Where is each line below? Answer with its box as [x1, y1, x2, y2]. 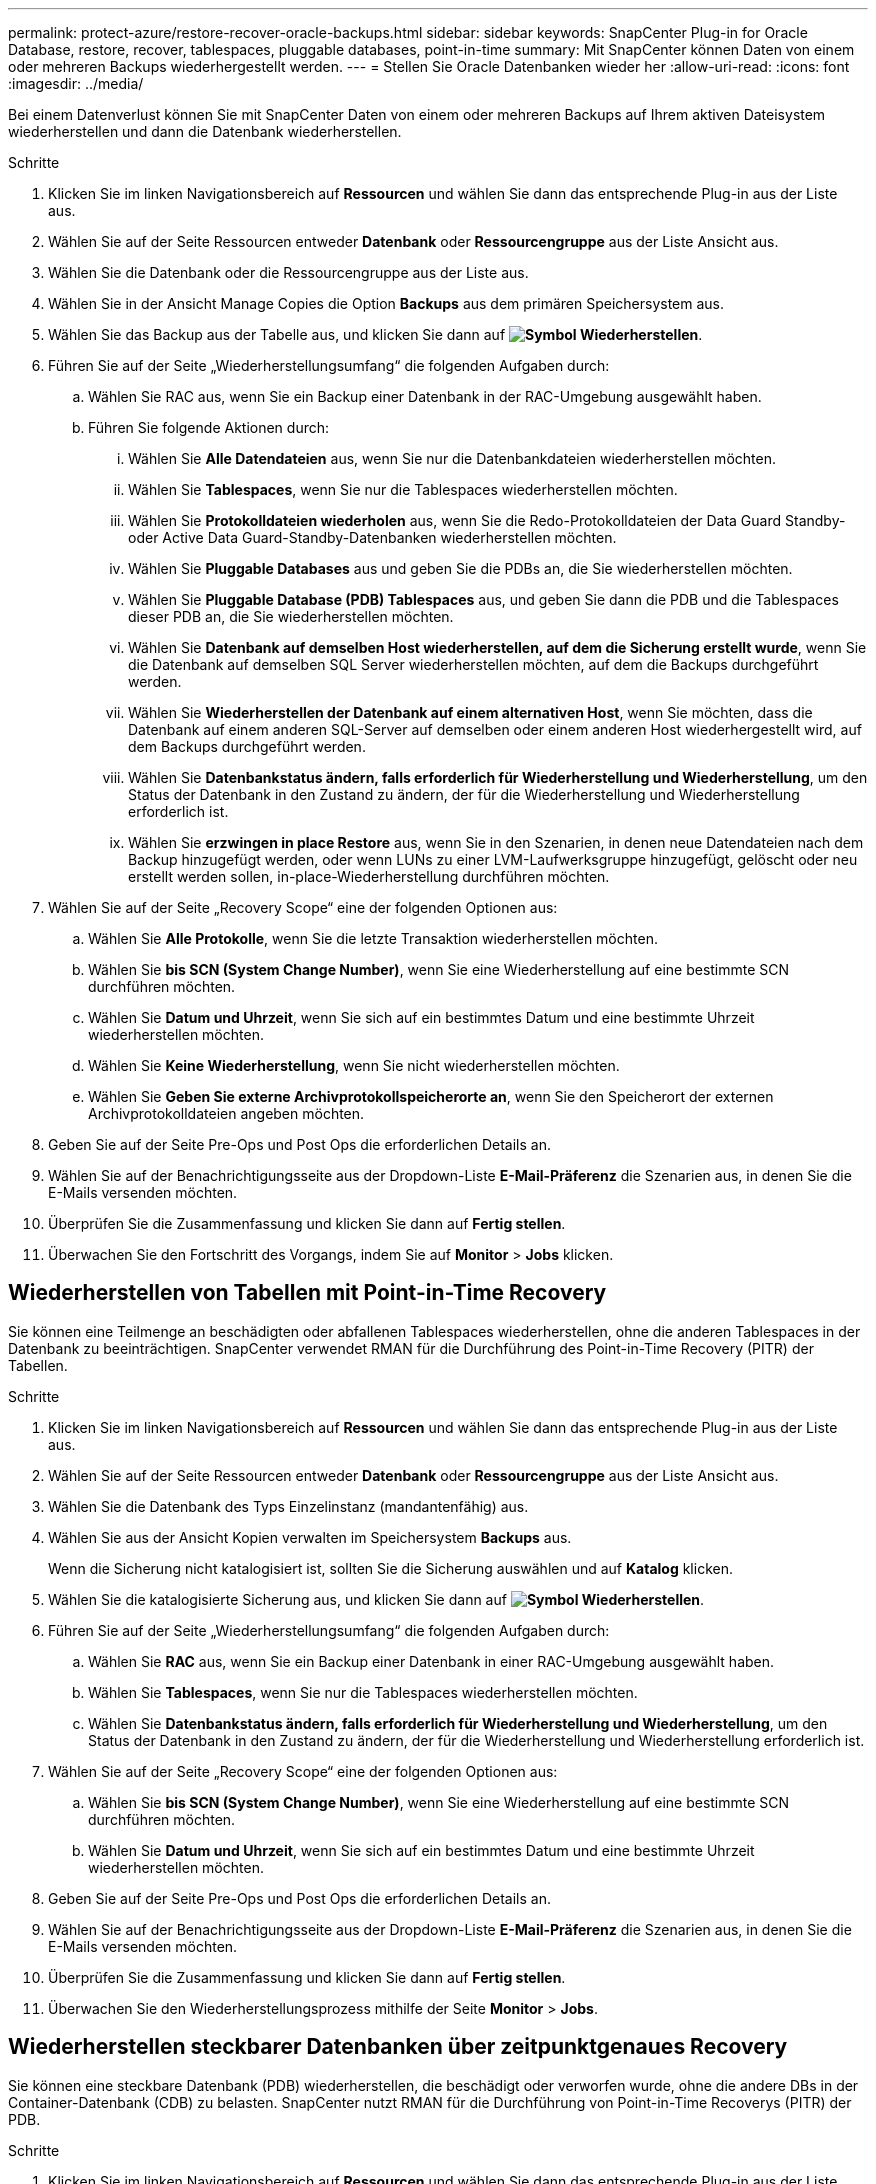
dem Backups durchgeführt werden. [128, 738, 366, 755]
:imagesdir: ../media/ [8, 75, 144, 92]
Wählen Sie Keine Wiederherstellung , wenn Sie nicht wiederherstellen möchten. [88, 1057, 620, 1074]
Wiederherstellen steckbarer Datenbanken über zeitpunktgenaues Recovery [8, 2034, 788, 2060]
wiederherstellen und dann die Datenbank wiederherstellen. [8, 123, 402, 140]
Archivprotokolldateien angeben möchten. [88, 1105, 365, 1122]
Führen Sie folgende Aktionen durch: [88, 419, 330, 436]
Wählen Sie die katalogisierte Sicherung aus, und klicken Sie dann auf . [48, 1590, 705, 1608]
